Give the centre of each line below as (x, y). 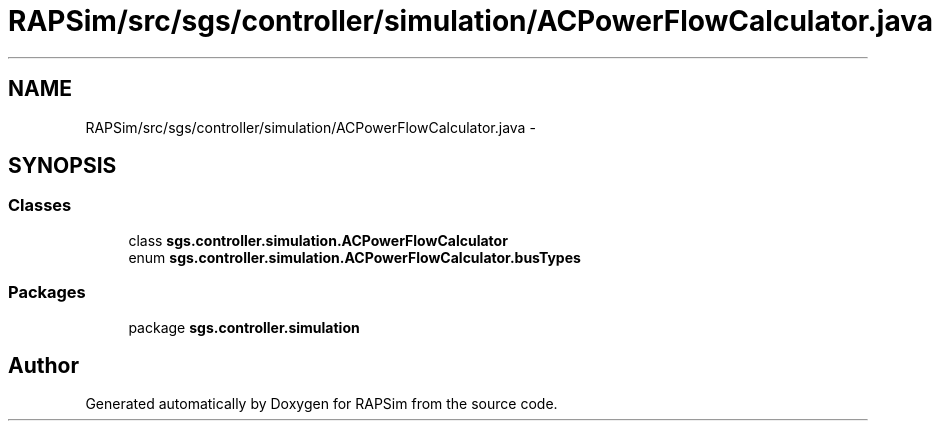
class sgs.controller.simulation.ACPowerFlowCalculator (318, 240)
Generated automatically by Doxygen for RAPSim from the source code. (321, 404)
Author (43, 365)
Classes (40, 205)
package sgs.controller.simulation (244, 327)
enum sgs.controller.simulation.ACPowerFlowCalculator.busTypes (354, 257)
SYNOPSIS (62, 166)
